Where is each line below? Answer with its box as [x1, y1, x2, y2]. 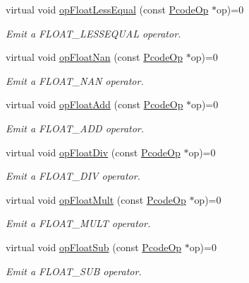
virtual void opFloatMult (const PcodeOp [6, 192, 186, 207]
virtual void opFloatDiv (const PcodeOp [6, 144, 181, 159]
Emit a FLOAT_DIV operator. [6, 168, 140, 183]
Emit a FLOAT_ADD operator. [6, 120, 145, 135]
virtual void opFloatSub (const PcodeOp [6, 239, 182, 254]
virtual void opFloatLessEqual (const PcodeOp [6, 2, 209, 16]
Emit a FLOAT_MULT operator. [6, 216, 151, 231]
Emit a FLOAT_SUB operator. [6, 263, 142, 278]
